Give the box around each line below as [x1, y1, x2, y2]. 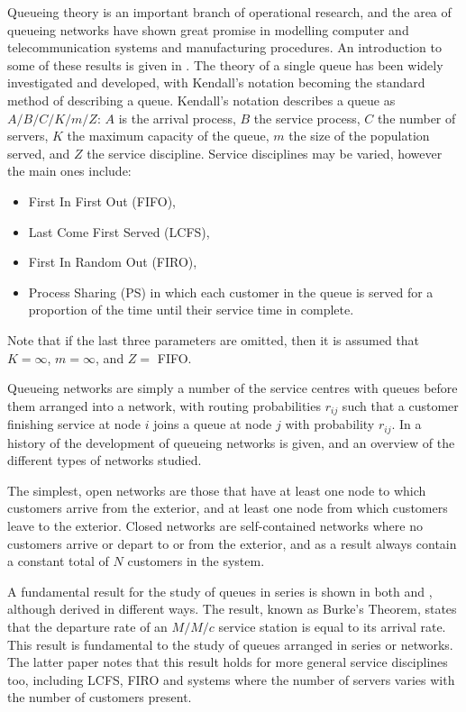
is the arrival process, [118, 108, 236, 127]
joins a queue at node [153, 415, 272, 434]
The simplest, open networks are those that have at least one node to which [7, 480, 426, 499]
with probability [285, 415, 375, 434]
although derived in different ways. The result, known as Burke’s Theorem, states [7, 599, 457, 618]
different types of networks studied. [7, 451, 202, 470]
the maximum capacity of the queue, [67, 126, 270, 145]
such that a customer [342, 396, 459, 415]
